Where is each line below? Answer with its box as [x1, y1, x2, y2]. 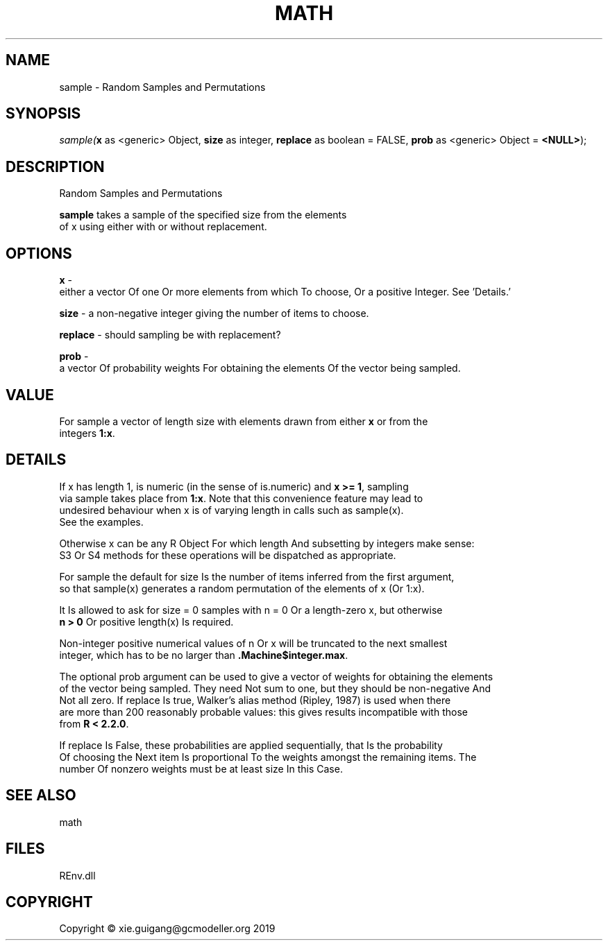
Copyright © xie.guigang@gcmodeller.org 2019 [59, 922, 276, 935]
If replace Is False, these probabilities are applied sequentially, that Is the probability [59, 739, 443, 751]
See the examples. [59, 515, 144, 528]
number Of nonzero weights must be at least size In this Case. [59, 762, 343, 775]
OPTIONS [6, 244, 72, 262]
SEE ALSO [6, 786, 76, 805]
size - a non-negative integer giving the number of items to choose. [59, 307, 369, 320]
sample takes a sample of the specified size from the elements [59, 209, 347, 221]
